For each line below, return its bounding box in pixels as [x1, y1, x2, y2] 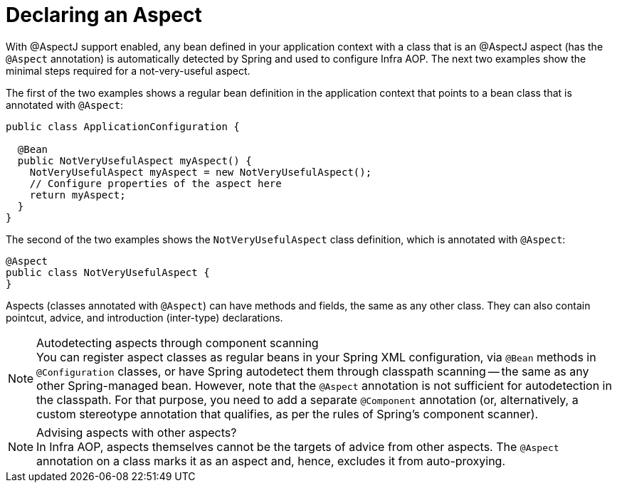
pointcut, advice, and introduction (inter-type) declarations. [6, 311, 283, 324]
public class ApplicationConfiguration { [6, 120, 240, 132]
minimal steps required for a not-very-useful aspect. [6, 64, 251, 77]
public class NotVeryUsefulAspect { [6, 266, 210, 278]
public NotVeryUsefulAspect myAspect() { [17, 154, 252, 166]
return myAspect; [29, 189, 126, 201]
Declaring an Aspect [6, 3, 202, 27]
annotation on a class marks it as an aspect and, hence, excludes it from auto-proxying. [36, 453, 506, 468]
